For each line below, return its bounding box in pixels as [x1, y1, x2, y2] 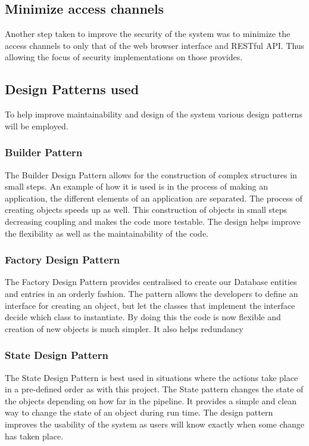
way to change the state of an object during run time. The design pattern [5, 406, 273, 419]
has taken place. [5, 429, 64, 442]
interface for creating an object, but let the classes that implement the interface [5, 299, 295, 311]
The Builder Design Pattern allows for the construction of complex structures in [5, 168, 297, 181]
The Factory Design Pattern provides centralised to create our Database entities [5, 275, 297, 288]
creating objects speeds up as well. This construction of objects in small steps [5, 203, 288, 216]
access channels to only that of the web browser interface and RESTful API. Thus [5, 39, 305, 51]
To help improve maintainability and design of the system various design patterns [5, 108, 302, 120]
